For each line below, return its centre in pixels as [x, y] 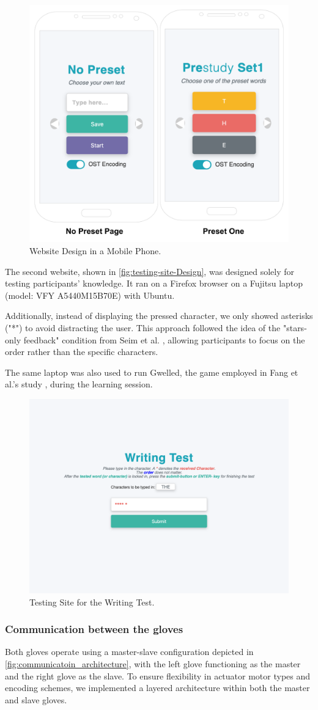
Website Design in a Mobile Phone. [95, 250]
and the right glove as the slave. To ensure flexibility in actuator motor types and [158, 675]
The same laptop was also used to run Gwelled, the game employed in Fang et [152, 372]
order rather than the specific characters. [82, 352]
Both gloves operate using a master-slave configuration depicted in [129, 652]
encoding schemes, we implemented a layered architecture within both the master [157, 688]
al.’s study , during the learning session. [79, 384]
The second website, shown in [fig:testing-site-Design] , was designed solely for [150, 271]
